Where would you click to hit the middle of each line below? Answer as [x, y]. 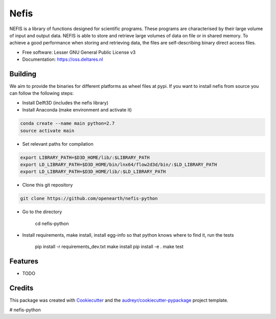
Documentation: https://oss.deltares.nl [63, 59]
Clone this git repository [48, 185]
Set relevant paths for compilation [58, 144]
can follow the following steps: [42, 93]
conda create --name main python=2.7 [67, 123]
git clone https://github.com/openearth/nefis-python [89, 199]
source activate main [47, 131]
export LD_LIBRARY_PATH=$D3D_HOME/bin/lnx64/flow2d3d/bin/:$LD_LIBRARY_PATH [119, 164]
